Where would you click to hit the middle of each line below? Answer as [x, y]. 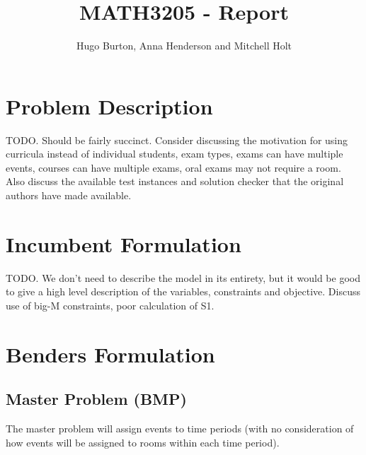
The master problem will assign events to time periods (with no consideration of [180, 429]
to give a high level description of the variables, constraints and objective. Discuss [183, 291]
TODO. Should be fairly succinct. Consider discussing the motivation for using [177, 140]
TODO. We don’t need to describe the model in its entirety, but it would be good [183, 277]
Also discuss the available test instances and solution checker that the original [175, 181]
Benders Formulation [110, 354]
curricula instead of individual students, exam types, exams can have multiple [175, 154]
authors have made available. [69, 195]
